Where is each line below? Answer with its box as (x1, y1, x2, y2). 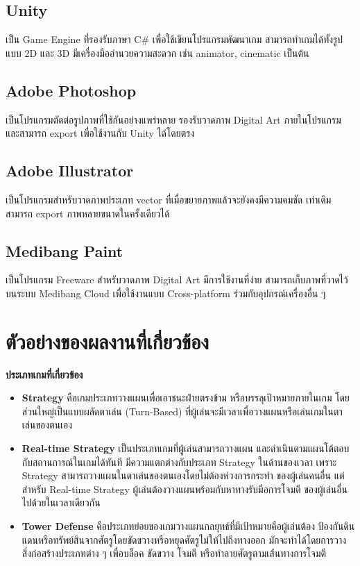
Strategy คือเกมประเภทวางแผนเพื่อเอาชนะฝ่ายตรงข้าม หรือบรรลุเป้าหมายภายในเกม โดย (22, 390, 350, 405)
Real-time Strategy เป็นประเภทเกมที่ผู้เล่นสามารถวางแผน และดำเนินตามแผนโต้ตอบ (22, 441, 350, 456)
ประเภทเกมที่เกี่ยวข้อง (6, 367, 83, 381)
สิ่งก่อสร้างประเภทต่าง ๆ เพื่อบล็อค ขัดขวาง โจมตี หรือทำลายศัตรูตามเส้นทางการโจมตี (22, 546, 327, 560)
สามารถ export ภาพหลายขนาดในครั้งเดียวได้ (6, 206, 170, 220)
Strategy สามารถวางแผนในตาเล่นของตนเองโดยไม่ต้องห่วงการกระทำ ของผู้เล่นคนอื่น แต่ (22, 468, 345, 483)
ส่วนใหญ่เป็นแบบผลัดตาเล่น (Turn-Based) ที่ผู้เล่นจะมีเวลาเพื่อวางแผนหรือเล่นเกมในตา (22, 403, 343, 418)
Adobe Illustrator (6, 160, 134, 181)
